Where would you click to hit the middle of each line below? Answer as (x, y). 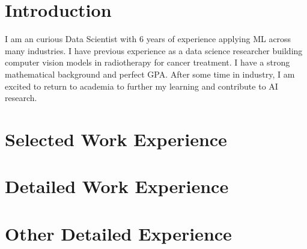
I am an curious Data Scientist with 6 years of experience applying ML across (148, 39)
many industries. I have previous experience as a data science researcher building (154, 50)
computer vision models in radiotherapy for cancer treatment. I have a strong (147, 62)
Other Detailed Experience (118, 233)
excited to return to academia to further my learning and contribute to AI (141, 86)
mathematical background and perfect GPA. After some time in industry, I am (150, 74)
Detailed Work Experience (117, 186)
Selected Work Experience (116, 139)
